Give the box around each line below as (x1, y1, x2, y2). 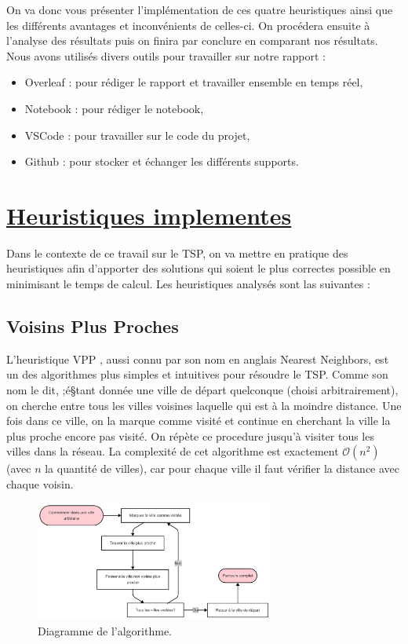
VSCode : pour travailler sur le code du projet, (24, 126, 250, 143)
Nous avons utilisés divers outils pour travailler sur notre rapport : (6, 47, 326, 64)
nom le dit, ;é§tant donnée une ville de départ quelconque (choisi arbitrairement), (6, 382, 399, 398)
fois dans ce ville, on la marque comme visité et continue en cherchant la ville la (6, 412, 391, 429)
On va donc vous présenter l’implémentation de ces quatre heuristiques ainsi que (6, 2, 393, 17)
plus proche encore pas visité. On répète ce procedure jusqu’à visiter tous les (6, 427, 374, 444)
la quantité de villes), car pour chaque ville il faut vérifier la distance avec (45, 460, 400, 477)
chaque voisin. (6, 476, 74, 492)
